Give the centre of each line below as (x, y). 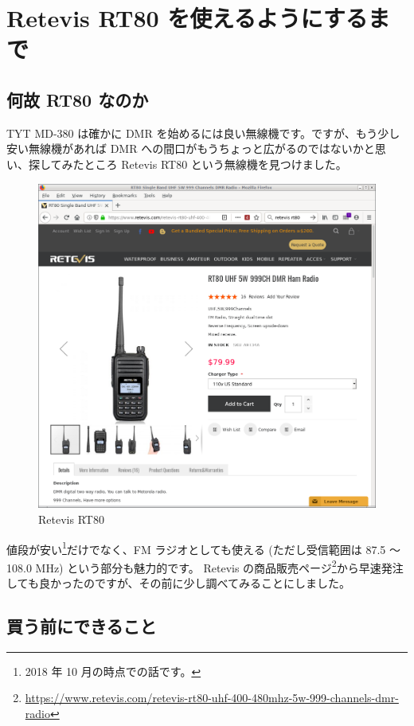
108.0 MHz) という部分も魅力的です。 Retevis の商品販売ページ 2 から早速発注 (205, 566)
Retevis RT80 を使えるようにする (187, 18)
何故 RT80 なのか (78, 99)
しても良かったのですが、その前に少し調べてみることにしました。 (179, 583)
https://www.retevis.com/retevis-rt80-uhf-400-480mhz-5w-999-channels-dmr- (212, 698)
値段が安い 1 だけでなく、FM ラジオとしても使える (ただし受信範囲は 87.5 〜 (203, 548)
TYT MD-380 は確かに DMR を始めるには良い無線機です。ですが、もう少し (203, 133)
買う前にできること (82, 626)
